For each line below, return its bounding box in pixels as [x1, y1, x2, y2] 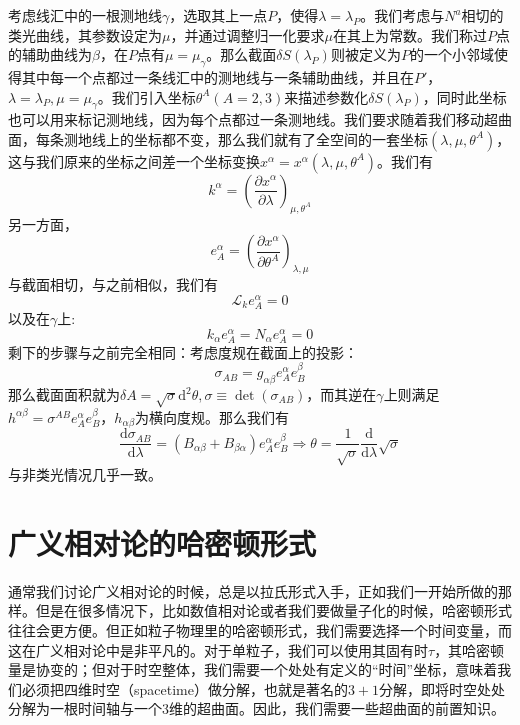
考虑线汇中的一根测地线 [8, 5, 162, 25]
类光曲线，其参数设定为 [8, 24, 162, 45]
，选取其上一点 [169, 5, 268, 25]
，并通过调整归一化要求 [170, 24, 325, 45]
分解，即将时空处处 [379, 678, 506, 699]
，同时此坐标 [422, 86, 507, 107]
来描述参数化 [284, 86, 369, 107]
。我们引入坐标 [97, 86, 196, 107]
